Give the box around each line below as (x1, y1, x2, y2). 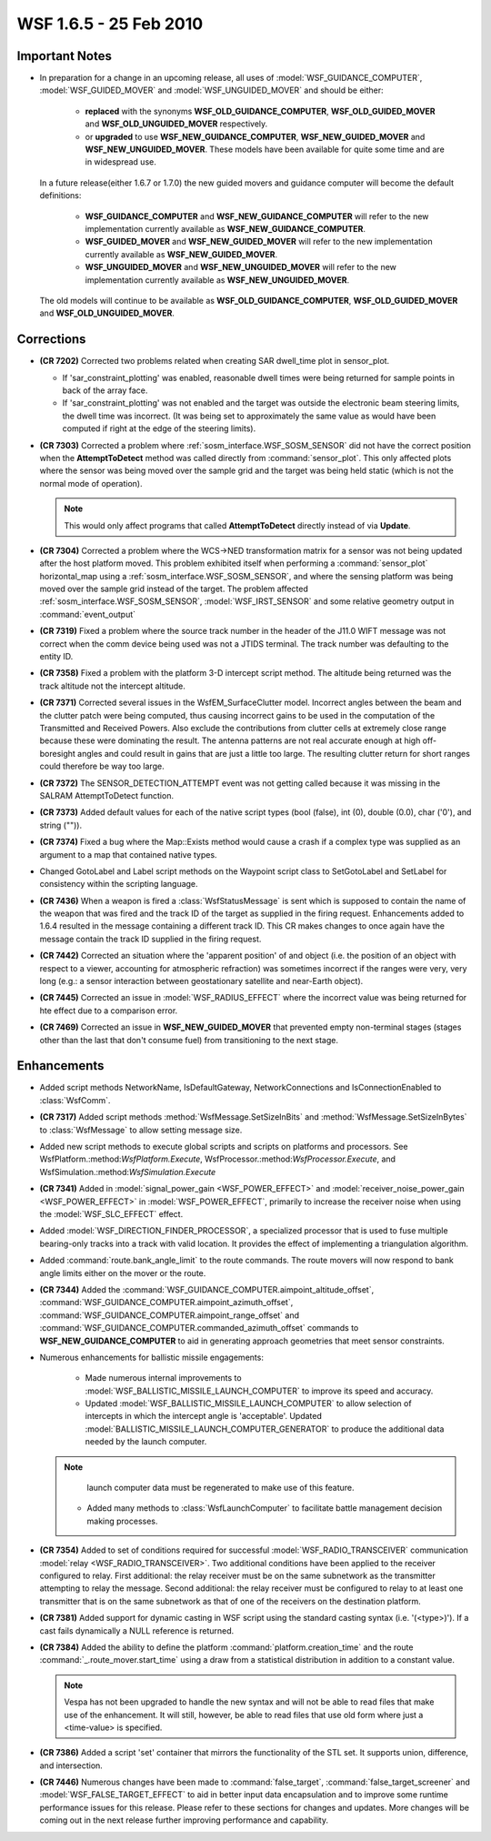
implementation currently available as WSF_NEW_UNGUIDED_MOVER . (85, 274, 350, 286)
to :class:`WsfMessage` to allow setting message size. (39, 1124, 243, 1135)
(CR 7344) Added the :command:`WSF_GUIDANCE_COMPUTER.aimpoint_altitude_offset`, (39, 1283, 375, 1295)
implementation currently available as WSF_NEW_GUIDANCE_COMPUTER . (85, 223, 366, 234)
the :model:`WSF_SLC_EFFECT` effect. (39, 1209, 184, 1219)
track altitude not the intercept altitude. (39, 680, 186, 691)
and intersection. (39, 1760, 104, 1771)
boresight (39, 748, 76, 759)
